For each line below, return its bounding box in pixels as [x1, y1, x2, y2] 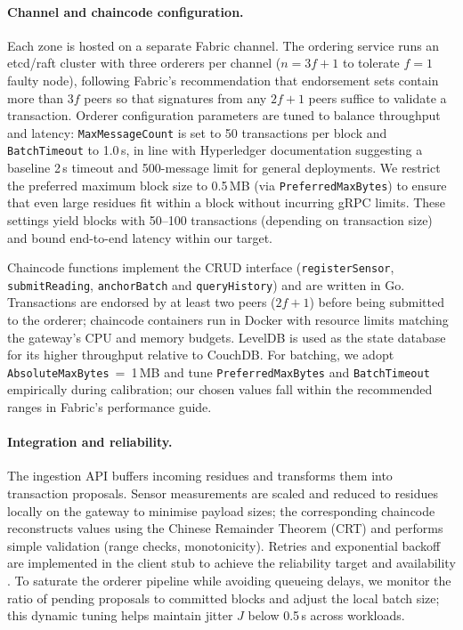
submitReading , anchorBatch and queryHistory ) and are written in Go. [7, 275, 405, 294]
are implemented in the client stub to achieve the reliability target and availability [7, 553, 456, 572]
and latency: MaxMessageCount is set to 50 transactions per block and [7, 123, 387, 141]
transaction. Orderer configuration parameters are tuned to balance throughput [7, 106, 441, 125]
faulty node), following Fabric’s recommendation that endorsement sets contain [7, 70, 439, 89]
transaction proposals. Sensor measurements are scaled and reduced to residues [7, 484, 438, 503]
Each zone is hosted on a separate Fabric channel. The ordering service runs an [7, 36, 440, 54]
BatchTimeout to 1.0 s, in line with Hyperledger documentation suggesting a [7, 141, 423, 159]
